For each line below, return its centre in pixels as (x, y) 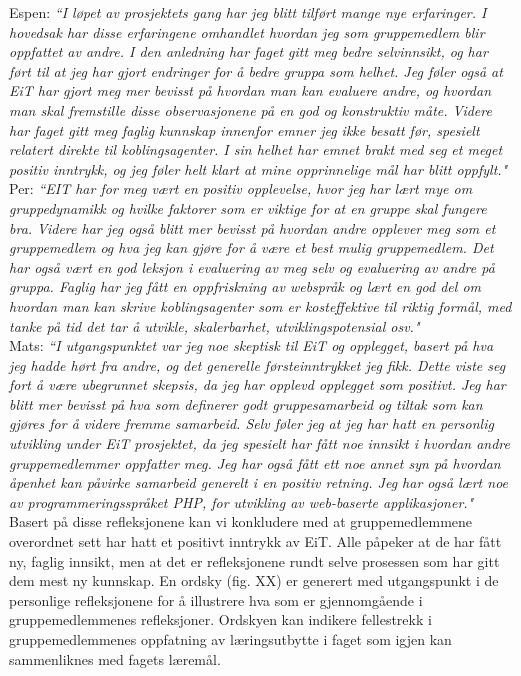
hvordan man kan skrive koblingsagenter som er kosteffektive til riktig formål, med (260, 305)
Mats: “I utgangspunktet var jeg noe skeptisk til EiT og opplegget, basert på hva (251, 345)
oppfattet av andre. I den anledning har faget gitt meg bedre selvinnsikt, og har (248, 51)
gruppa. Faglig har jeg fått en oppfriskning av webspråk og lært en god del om (245, 286)
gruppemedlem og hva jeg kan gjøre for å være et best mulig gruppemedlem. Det (251, 247)
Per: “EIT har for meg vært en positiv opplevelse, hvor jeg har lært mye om (241, 188)
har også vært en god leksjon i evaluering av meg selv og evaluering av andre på (252, 266)
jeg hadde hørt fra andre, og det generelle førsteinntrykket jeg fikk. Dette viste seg (257, 364)
